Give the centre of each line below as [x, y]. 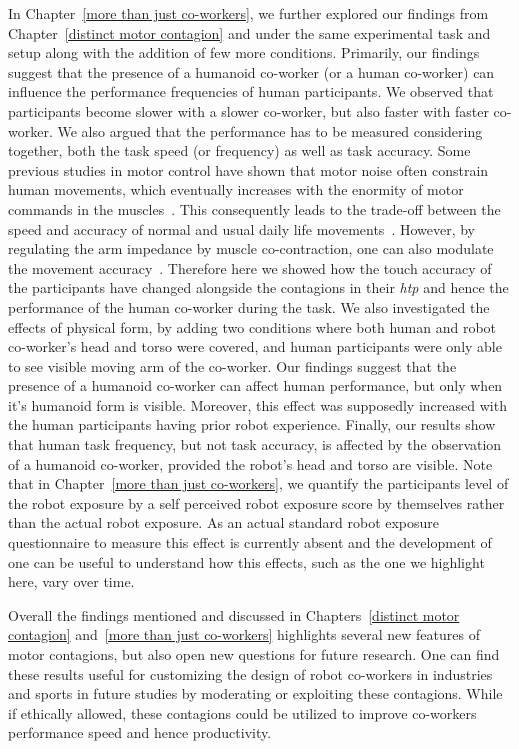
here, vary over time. [71, 581]
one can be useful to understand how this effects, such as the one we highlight [246, 561]
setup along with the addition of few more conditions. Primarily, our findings [244, 52]
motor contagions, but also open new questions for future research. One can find [254, 654]
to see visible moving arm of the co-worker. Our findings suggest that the [232, 365]
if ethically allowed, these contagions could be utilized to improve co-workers [242, 712]
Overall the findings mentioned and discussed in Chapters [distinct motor [234, 614]
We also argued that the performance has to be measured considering [270, 130]
